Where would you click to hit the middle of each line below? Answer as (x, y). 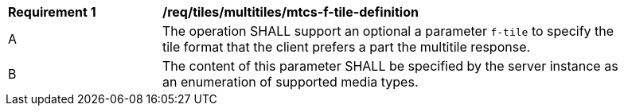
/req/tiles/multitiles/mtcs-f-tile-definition (291, 12)
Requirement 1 (52, 12)
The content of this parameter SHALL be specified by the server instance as (390, 66)
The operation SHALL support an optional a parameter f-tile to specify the (388, 31)
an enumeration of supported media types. (291, 82)
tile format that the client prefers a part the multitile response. (347, 47)
